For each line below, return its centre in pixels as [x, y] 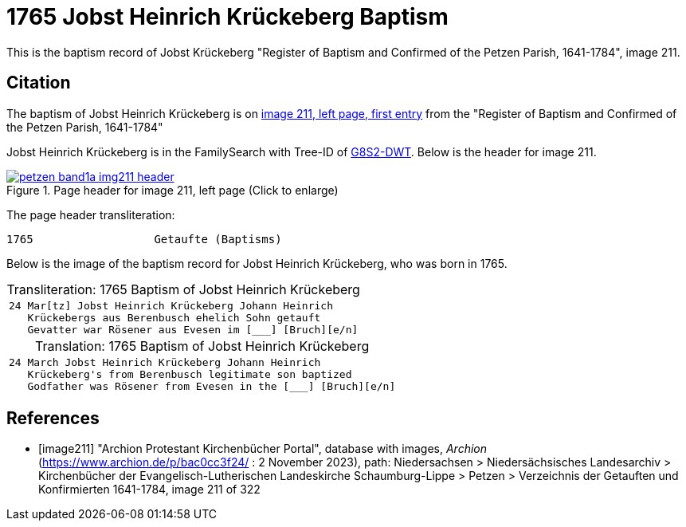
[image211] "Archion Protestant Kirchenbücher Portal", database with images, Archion [263, 449]
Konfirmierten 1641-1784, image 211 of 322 [149, 490]
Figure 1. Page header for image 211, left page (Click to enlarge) [172, 190]
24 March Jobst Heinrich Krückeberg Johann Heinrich [165, 362]
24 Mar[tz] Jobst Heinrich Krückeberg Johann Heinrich [171, 305]
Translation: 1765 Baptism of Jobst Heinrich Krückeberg [202, 346]
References [53, 419]
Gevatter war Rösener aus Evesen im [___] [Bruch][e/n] [193, 329]
